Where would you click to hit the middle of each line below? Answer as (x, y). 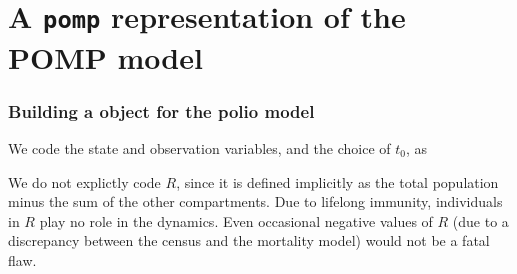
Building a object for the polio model (161, 110)
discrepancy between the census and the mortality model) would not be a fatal (249, 240)
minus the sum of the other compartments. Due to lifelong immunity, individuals (255, 201)
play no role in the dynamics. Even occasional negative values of (236, 220)
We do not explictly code (84, 181)
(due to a (480, 220)
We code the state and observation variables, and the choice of (199, 147)
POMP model (105, 56)
